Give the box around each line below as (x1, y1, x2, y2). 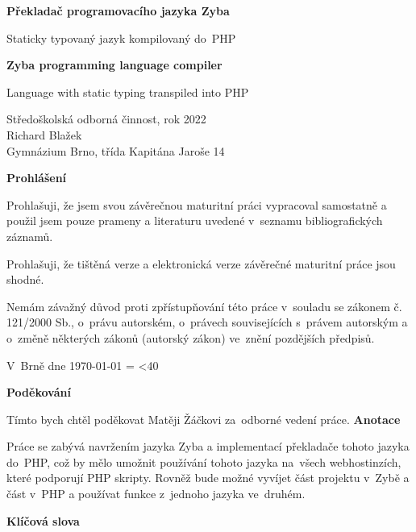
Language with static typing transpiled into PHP (6, 83, 249, 100)
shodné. (6, 271, 44, 288)
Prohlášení (6, 169, 67, 186)
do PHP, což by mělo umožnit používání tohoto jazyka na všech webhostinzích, (6, 453, 401, 470)
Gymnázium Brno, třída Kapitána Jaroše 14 (6, 142, 225, 159)
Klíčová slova (6, 512, 80, 529)
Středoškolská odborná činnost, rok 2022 (6, 110, 206, 127)
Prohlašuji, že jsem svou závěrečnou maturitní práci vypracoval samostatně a (6, 196, 387, 213)
